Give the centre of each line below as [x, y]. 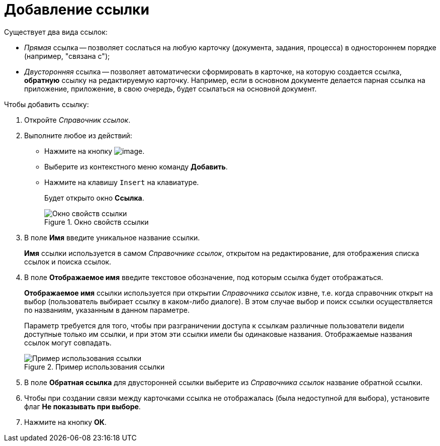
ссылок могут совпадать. [68, 342]
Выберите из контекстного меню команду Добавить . [136, 166]
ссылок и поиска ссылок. [68, 261]
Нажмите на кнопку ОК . [65, 422]
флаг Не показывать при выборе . [82, 406]
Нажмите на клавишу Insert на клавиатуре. [122, 182]
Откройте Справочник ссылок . [77, 120]
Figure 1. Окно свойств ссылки [97, 222]
